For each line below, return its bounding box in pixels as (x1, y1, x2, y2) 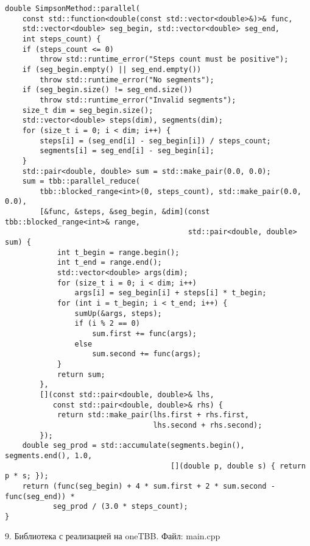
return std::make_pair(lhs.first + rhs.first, (57, 411, 249, 420)
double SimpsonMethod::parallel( (5, 4, 140, 13)
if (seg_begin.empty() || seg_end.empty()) (22, 65, 202, 74)
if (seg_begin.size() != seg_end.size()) (22, 85, 192, 95)
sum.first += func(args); (92, 329, 197, 338)
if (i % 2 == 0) (74, 319, 140, 328)
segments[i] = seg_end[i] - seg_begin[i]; (40, 146, 214, 156)
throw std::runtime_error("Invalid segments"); (40, 95, 236, 104)
